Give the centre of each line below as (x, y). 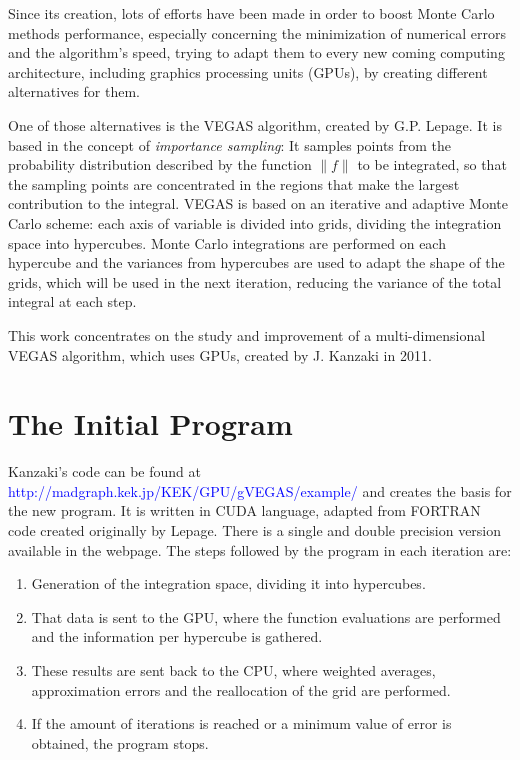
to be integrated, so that (432, 164)
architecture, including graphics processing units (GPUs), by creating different (248, 71)
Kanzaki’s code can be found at (104, 471)
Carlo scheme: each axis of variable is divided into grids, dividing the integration (255, 222)
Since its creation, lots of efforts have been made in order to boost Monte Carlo (251, 13)
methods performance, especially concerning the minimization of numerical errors (257, 32)
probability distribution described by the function (160, 164)
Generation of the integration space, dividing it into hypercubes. (228, 583)
